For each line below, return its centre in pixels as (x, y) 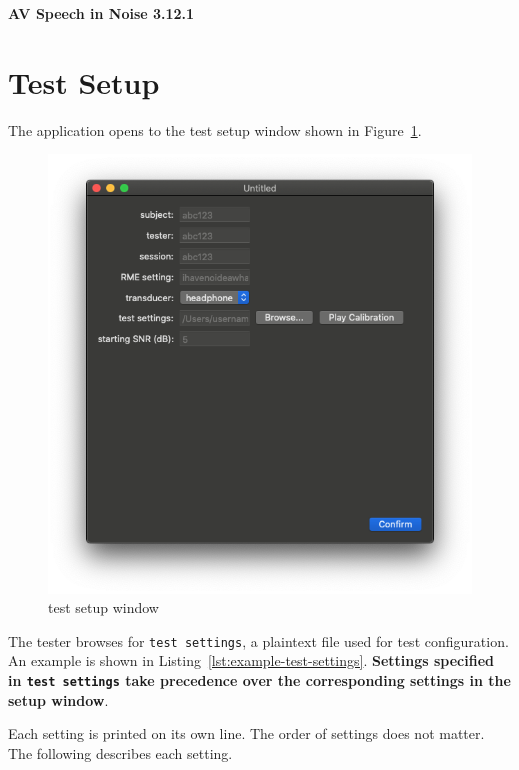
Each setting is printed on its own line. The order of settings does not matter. (246, 733)
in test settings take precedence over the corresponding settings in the (259, 679)
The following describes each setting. (120, 752)
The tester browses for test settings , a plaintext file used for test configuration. (258, 640)
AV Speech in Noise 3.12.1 (101, 13)
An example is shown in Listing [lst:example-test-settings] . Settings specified (251, 660)
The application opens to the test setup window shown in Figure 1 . (215, 129)
